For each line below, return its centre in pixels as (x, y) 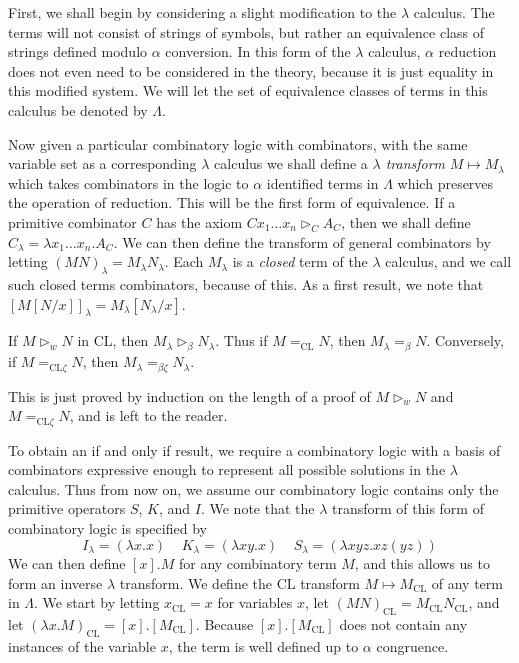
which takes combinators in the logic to (128, 182)
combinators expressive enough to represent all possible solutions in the (227, 469)
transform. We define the (195, 582)
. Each (184, 261)
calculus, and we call (448, 261)
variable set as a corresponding (102, 163)
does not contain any (403, 624)
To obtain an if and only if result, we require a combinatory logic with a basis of (254, 449)
